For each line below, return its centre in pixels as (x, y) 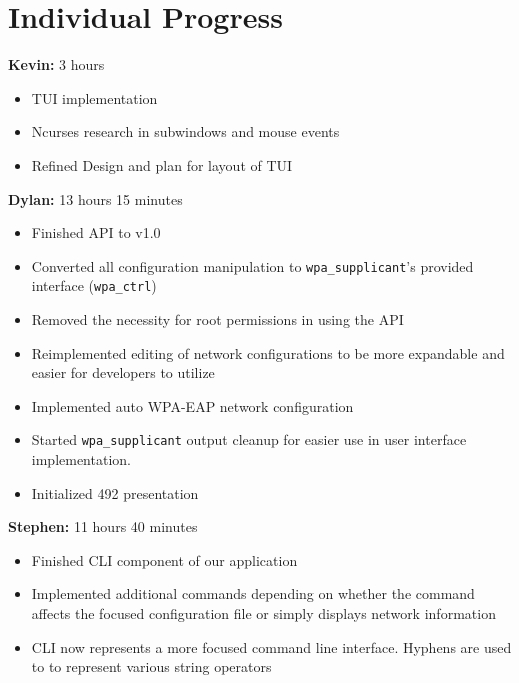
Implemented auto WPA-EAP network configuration (192, 405)
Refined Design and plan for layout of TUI (162, 164)
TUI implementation (94, 97)
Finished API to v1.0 (96, 232)
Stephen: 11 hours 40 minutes (103, 526)
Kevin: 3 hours (56, 64)
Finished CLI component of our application (164, 559)
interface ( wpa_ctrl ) (94, 285)
